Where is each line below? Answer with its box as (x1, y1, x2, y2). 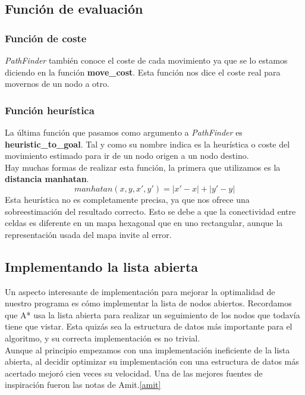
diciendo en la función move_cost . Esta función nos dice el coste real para (5, 65, 281, 78)
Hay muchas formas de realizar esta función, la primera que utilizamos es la (5, 161, 281, 173)
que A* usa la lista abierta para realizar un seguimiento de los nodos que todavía (5, 308, 300, 321)
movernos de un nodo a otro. (5, 77, 109, 90)
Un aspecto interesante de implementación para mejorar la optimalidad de (5, 285, 275, 297)
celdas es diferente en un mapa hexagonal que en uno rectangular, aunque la (5, 217, 283, 229)
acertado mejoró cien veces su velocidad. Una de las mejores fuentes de (5, 366, 263, 379)
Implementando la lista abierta (5, 257, 199, 275)
